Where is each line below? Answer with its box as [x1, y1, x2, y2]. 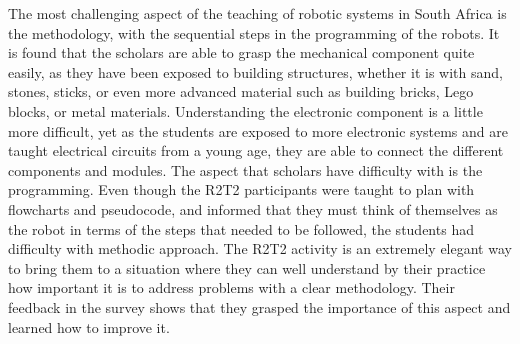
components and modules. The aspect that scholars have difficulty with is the [8, 159, 483, 180]
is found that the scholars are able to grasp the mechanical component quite [8, 42, 475, 63]
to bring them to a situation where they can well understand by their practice [8, 257, 486, 278]
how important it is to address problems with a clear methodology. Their [8, 277, 455, 298]
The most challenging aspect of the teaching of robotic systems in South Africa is [8, 3, 507, 23]
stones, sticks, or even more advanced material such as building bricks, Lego [8, 81, 474, 102]
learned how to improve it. [8, 316, 170, 337]
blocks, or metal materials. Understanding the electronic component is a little [8, 100, 483, 121]
